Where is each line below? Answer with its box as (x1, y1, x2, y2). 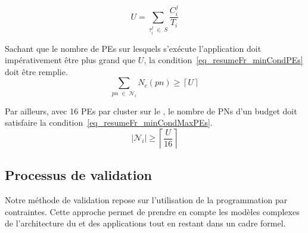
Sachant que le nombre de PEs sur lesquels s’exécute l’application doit (5, 42, 262, 54)
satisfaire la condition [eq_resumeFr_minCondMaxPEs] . (5, 116, 213, 129)
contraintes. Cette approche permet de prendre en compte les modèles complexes (5, 205, 300, 218)
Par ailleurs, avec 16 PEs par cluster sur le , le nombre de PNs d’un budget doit (5, 104, 297, 117)
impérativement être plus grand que (5, 54, 136, 66)
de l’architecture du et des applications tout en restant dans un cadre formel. (5, 217, 286, 229)
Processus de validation (5, 166, 152, 184)
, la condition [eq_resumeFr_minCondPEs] (144, 54, 303, 66)
